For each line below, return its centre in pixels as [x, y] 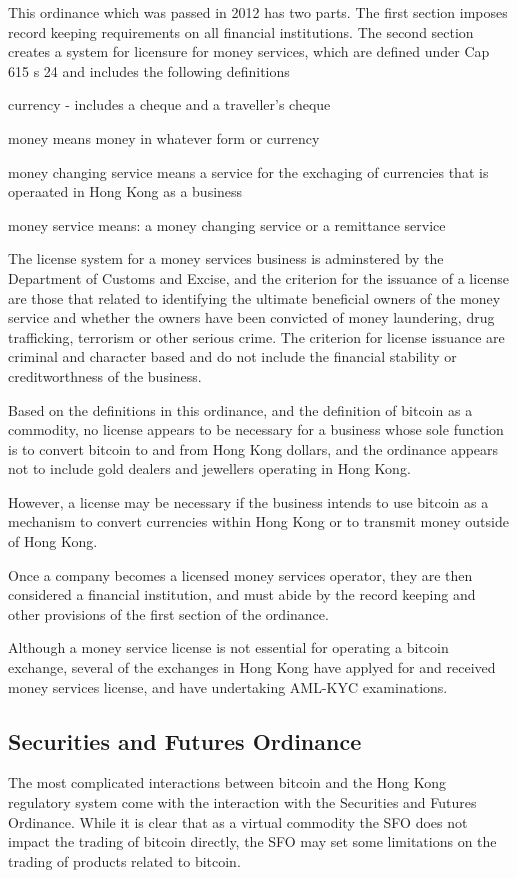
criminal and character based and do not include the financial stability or [232, 356]
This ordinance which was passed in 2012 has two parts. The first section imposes [258, 12]
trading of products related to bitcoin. [124, 860]
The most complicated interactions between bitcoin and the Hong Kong [227, 782]
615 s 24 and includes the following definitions [149, 70]
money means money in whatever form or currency [164, 137]
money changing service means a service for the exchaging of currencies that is [248, 171]
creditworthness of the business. [105, 375]
